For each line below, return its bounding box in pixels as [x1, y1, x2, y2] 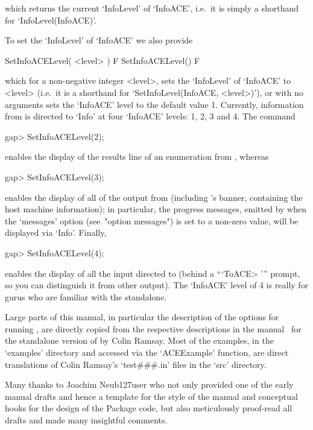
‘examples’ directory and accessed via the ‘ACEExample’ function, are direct [5, 346, 289, 359]
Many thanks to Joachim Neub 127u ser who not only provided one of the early [5, 378, 294, 391]
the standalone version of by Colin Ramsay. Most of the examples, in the [5, 334, 274, 347]
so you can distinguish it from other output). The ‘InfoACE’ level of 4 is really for [5, 279, 309, 291]
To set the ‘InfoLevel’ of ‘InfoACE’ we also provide [5, 34, 193, 46]
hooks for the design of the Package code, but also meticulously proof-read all [5, 402, 292, 414]
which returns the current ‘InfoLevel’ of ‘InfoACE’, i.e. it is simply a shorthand [5, 2, 299, 14]
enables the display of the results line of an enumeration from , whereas [5, 150, 269, 163]
